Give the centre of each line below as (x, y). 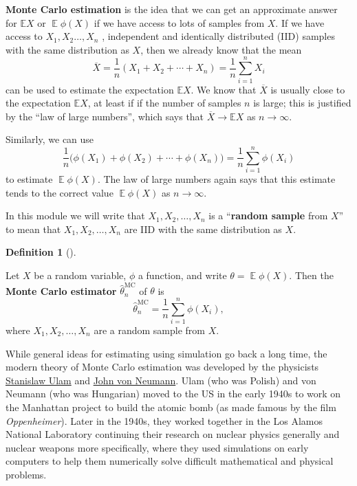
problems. (26, 474)
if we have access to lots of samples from (179, 22)
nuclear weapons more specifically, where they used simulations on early (157, 447)
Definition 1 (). (41, 252)
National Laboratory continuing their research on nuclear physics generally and (173, 434)
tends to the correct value (60, 192)
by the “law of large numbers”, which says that (105, 116)
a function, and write (182, 275)
